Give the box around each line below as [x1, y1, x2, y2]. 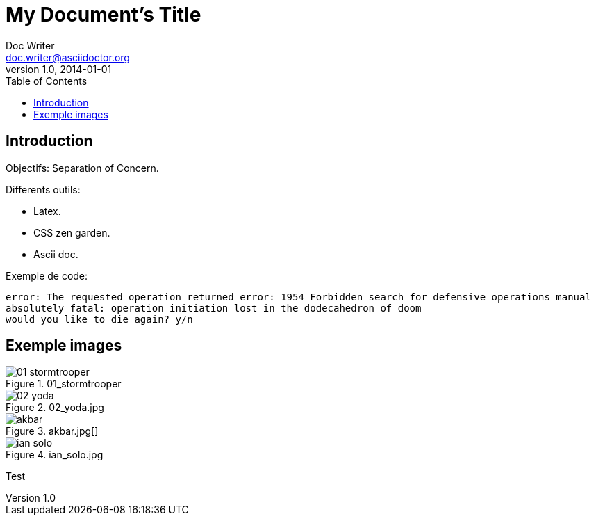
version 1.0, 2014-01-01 [6, 63, 112, 75]
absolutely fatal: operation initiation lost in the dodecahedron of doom [6, 302, 422, 314]
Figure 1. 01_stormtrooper [6, 378, 122, 390]
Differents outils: [6, 183, 81, 195]
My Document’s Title [6, 3, 201, 26]
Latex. [33, 205, 61, 217]
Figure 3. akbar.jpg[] [6, 425, 99, 438]
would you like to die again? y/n [6, 313, 193, 325]
